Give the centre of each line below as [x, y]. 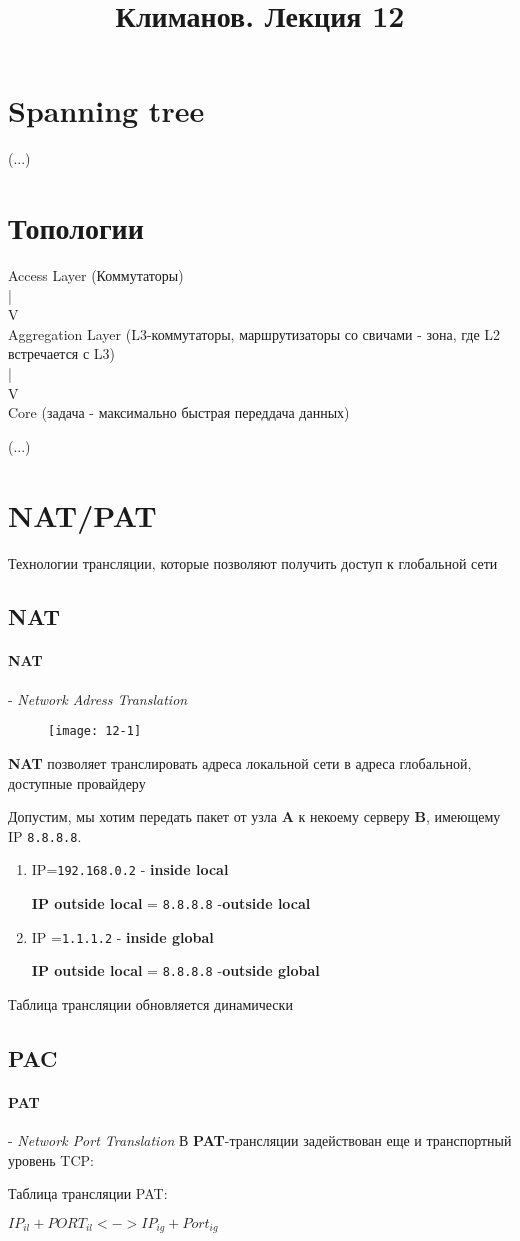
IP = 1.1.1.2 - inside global [122, 936]
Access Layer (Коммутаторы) [96, 275]
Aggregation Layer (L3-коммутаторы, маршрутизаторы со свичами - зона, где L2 [254, 333]
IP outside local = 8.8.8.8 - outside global [175, 970]
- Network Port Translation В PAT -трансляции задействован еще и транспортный [260, 1140]
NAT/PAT [82, 514]
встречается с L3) [62, 353]
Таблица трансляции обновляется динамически [150, 1003]
